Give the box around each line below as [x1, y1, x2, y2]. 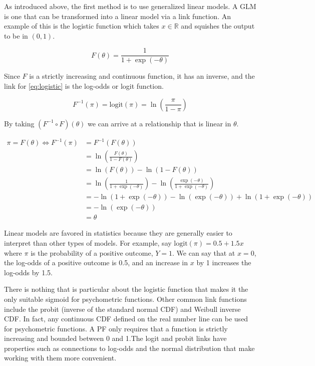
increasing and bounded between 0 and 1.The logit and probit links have [4, 333, 227, 343]
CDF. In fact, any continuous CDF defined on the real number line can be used [4, 313, 248, 324]
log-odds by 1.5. [4, 267, 53, 277]
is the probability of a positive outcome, [31, 247, 153, 258]
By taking [4, 118, 35, 128]
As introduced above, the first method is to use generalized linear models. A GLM [4, 1, 256, 11]
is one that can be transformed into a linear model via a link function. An [4, 11, 231, 21]
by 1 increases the [196, 257, 251, 268]
